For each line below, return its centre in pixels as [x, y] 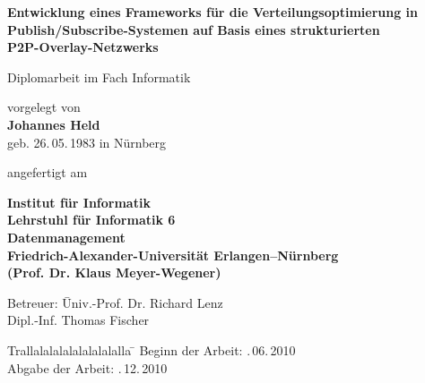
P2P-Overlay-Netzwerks [83, 47]
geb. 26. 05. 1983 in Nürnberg [87, 142]
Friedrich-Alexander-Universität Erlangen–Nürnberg [173, 255]
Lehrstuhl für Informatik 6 [91, 220]
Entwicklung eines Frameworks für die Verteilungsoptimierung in [213, 12]
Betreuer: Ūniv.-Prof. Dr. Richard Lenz [115, 302]
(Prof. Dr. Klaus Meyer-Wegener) [114, 272]
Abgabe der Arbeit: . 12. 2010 [87, 367]
